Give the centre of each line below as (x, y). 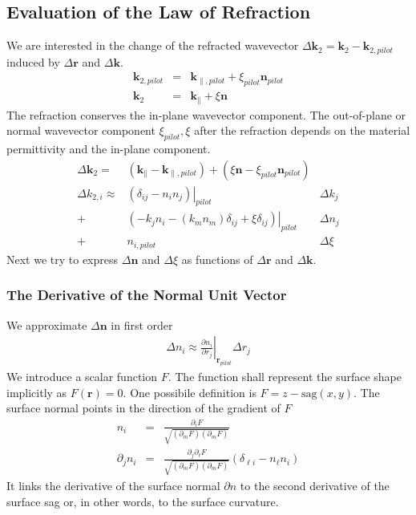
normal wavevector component (81, 130)
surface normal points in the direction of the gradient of (143, 408)
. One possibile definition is (190, 392)
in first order (142, 324)
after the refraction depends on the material (302, 130)
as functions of (217, 259)
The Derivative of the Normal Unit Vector (147, 295)
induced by (33, 61)
